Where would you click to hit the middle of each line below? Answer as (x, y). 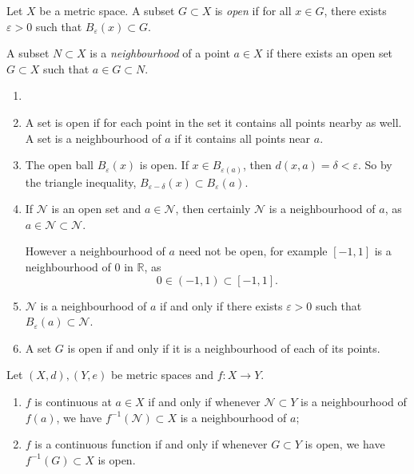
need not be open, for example (253, 251)
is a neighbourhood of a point (160, 53)
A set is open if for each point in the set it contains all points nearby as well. (213, 122)
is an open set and (96, 209)
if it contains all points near (243, 138)
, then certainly (213, 209)
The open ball (59, 165)
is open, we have (345, 444)
